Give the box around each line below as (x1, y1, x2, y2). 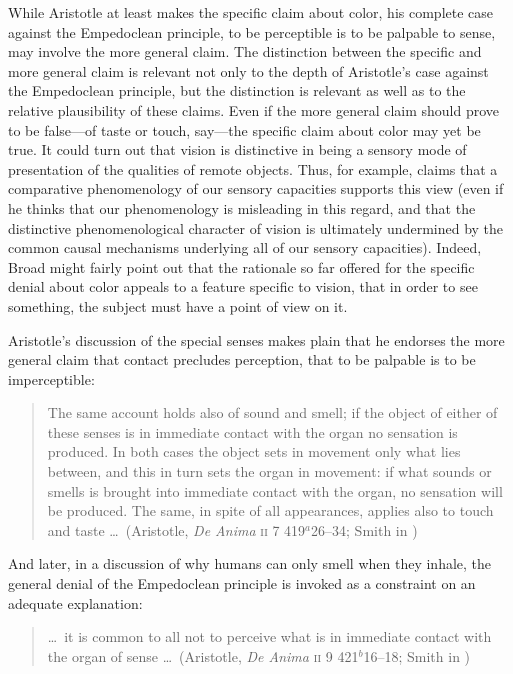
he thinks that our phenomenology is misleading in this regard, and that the (8, 197, 476, 218)
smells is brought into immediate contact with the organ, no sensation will (47, 480, 503, 501)
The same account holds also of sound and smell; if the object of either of (47, 402, 498, 423)
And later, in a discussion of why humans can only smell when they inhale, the (8, 553, 492, 574)
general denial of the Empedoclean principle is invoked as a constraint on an (8, 573, 476, 594)
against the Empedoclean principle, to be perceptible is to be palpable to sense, (8, 21, 496, 42)
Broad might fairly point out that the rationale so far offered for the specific (8, 256, 475, 277)
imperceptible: (8, 368, 95, 389)
